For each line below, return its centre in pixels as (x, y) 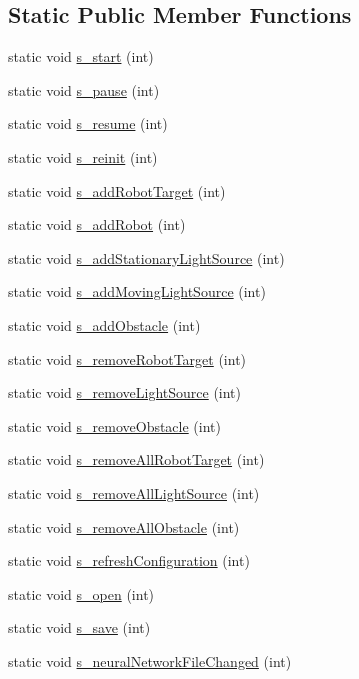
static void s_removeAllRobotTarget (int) (136, 459)
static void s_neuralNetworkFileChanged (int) (150, 660)
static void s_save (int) (79, 627)
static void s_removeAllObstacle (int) (124, 526)
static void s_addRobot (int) (97, 224)
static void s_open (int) (81, 593)
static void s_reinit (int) (83, 156)
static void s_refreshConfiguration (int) (129, 560)
